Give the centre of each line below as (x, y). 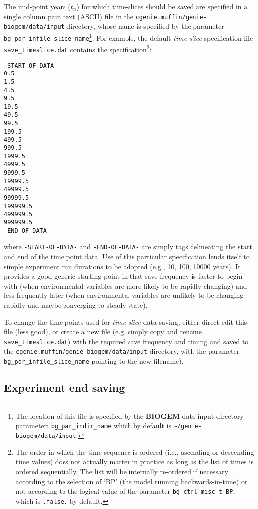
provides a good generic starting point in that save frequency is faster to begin (123, 276)
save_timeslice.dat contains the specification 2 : (78, 48)
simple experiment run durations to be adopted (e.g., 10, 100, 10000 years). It (122, 266)
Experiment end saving (64, 388)
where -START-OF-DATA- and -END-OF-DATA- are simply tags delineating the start (128, 247)
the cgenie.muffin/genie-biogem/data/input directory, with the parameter (122, 351)
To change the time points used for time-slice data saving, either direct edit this (126, 322)
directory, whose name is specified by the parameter (145, 26)
